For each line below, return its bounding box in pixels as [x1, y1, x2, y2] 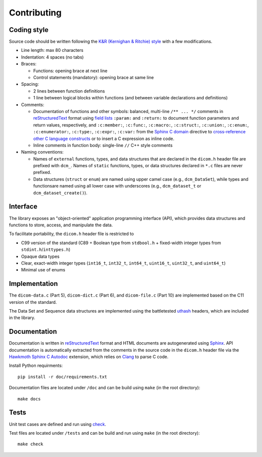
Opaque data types [21, 253, 60, 259]
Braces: [21, 61, 36, 67]
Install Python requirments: [9, 362, 63, 368]
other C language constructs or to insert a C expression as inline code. [33, 136, 175, 142]
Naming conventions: [21, 149, 64, 155]
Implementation [9, 280, 58, 288]
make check [17, 441, 44, 447]
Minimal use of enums [21, 267, 65, 273]
